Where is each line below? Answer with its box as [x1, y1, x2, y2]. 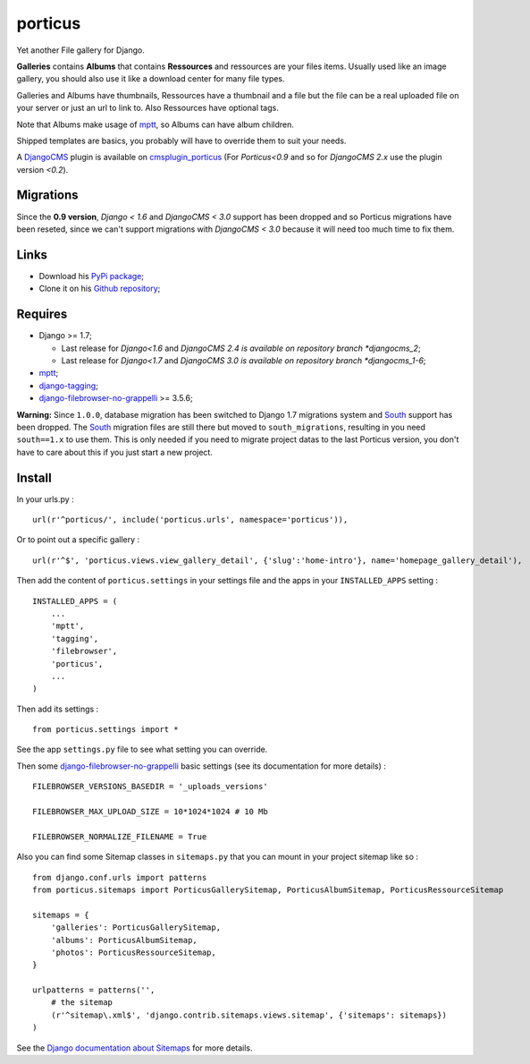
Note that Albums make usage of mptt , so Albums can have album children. [16, 119, 295, 130]
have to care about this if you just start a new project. [16, 447, 214, 457]
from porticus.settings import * [32, 725, 179, 735]
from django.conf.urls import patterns [32, 872, 207, 882]
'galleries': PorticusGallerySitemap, [50, 923, 222, 932]
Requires [16, 307, 68, 322]
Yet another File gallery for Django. [16, 45, 145, 55]
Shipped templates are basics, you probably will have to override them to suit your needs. [16, 135, 347, 146]
